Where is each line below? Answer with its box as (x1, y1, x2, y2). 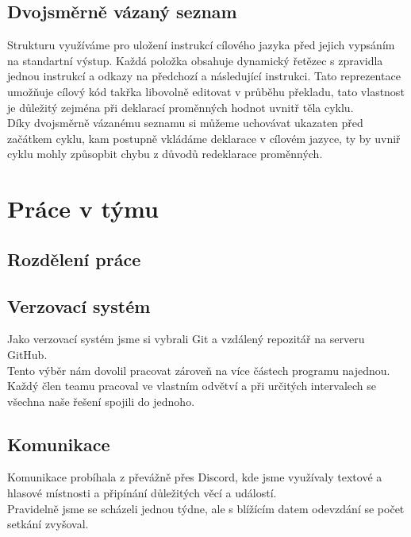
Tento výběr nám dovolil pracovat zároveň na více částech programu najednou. (7, 361, 390, 378)
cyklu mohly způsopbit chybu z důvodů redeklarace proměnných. (7, 145, 323, 162)
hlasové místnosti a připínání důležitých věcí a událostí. (7, 485, 277, 501)
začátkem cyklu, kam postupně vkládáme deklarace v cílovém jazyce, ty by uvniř (7, 129, 401, 146)
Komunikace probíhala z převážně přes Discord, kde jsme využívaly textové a (7, 469, 382, 485)
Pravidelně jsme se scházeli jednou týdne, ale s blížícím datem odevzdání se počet (7, 500, 405, 516)
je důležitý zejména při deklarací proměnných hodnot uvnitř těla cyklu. (7, 99, 354, 115)
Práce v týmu (7, 192, 159, 225)
